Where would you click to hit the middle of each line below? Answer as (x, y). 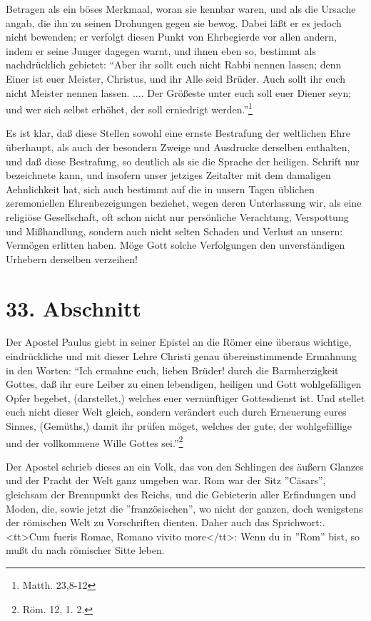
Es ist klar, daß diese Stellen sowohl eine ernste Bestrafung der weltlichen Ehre (178, 133)
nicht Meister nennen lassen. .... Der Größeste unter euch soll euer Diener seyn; (179, 92)
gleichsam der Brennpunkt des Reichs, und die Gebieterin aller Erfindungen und (181, 494)
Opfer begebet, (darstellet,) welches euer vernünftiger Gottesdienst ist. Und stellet (185, 397)
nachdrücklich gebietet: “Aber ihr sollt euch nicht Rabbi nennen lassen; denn (174, 65)
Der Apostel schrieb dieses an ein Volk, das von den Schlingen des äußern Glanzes (185, 466)
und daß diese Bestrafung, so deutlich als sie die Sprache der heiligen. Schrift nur (183, 161)
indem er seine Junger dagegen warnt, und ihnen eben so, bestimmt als (161, 50)
